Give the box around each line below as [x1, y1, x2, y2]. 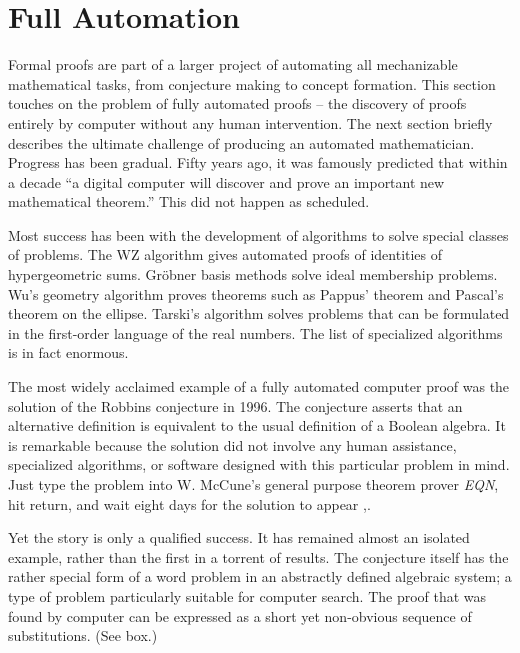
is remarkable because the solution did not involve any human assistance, [8, 434, 457, 455]
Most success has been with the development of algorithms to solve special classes [8, 224, 509, 245]
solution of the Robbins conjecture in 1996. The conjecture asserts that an [8, 395, 463, 416]
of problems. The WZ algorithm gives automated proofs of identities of [8, 244, 443, 265]
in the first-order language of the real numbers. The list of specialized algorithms [8, 322, 503, 343]
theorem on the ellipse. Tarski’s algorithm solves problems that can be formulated [8, 303, 510, 324]
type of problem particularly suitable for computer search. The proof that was [8, 585, 487, 606]
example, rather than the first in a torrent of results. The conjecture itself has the [8, 546, 509, 567]
